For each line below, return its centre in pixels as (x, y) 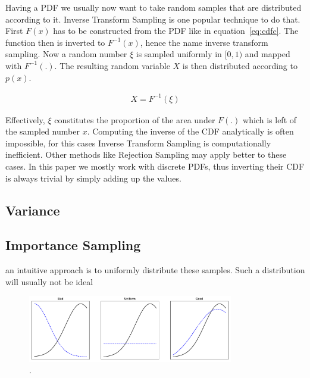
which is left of (270, 119)
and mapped (267, 54)
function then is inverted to (55, 42)
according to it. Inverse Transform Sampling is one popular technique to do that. (153, 19)
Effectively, (25, 119)
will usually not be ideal (49, 281)
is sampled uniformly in (179, 54)
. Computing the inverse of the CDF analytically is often (190, 131)
